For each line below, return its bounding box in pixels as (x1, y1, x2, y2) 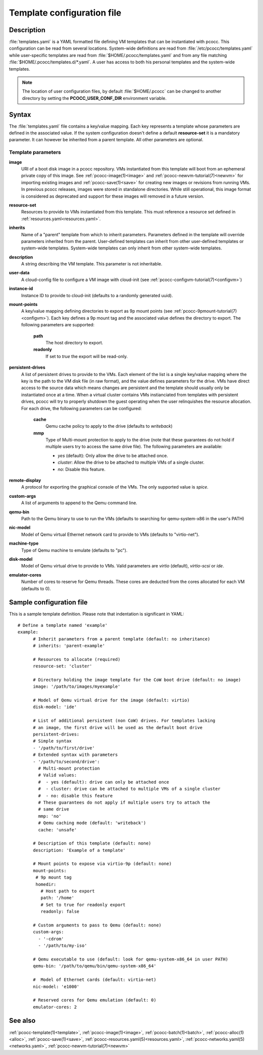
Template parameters (9, 149, 61, 156)
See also (9, 1017, 36, 1025)
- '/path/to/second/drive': (33, 759, 100, 764)
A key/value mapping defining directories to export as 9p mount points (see (21, 308, 173, 314)
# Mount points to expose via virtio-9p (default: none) (33, 861, 172, 867)
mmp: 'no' (38, 813, 62, 819)
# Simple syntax (33, 738, 72, 744)
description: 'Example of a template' (33, 848, 126, 853)
